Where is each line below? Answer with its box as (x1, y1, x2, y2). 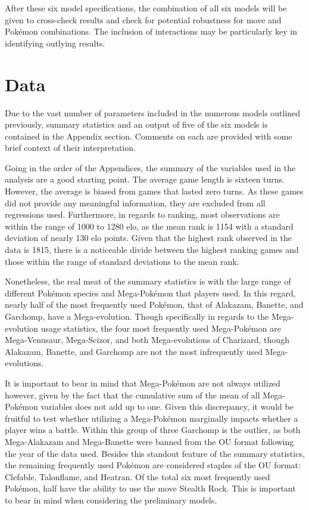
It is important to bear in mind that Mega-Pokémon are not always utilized (5, 376, 280, 389)
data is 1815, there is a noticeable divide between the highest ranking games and (5, 243, 299, 256)
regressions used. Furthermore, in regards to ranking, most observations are (5, 208, 280, 221)
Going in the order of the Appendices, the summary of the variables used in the (5, 161, 296, 174)
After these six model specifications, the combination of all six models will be (5, 2, 287, 14)
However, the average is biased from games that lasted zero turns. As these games (5, 185, 304, 197)
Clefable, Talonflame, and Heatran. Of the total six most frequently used (5, 470, 270, 483)
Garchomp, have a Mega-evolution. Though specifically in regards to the (5, 310, 269, 322)
